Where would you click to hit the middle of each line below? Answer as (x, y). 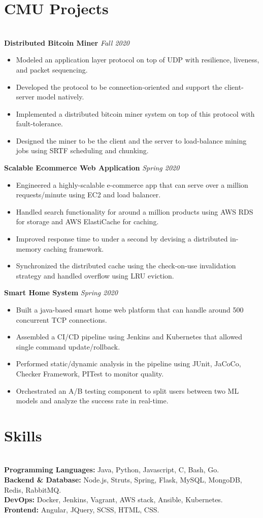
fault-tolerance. (40, 124)
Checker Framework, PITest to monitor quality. (90, 373)
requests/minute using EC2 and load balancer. (88, 195)
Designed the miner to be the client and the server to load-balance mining (131, 140)
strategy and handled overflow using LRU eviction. (95, 275)
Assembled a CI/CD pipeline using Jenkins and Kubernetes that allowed (129, 337)
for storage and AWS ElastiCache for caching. (87, 221)
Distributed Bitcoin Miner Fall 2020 (67, 42)
